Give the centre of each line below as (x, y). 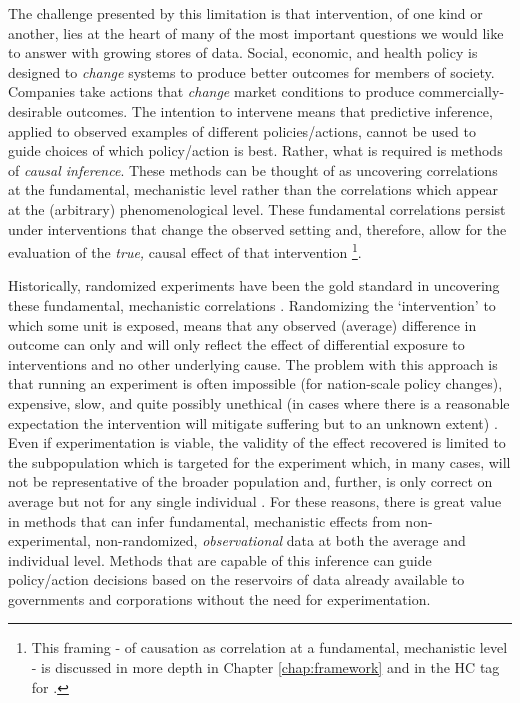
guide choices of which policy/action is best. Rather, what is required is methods (255, 150)
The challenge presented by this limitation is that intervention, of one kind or (245, 13)
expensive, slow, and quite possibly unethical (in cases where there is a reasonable (259, 402)
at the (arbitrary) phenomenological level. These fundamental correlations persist (257, 208)
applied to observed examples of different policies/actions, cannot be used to (242, 130)
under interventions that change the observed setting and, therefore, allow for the (257, 228)
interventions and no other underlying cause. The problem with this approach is (253, 363)
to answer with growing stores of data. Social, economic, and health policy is (243, 52)
